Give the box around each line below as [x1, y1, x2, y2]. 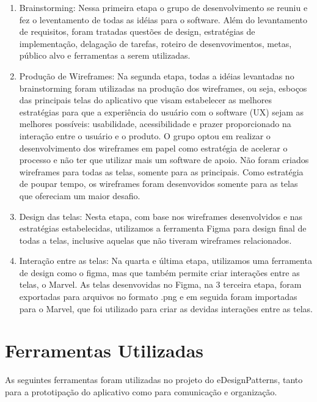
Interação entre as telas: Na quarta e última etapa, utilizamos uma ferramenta [19, 254, 312, 267]
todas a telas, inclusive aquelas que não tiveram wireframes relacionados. [19, 233, 292, 246]
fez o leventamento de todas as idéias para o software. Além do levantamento [19, 13, 308, 26]
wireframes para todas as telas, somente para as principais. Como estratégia [19, 165, 304, 178]
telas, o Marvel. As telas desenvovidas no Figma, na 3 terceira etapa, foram [19, 278, 302, 291]
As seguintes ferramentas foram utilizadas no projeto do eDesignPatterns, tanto [5, 373, 303, 386]
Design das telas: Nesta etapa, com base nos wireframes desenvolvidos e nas [19, 210, 303, 222]
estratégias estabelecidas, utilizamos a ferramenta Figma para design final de [19, 222, 307, 235]
